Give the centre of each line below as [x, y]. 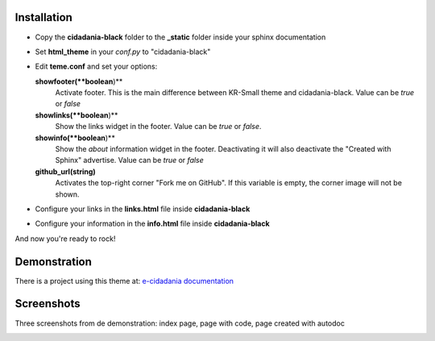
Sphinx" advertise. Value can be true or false [130, 160]
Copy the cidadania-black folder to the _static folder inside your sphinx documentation [180, 37]
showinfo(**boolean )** [75, 138]
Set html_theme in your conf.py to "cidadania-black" [123, 52]
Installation [43, 17]
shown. [67, 194]
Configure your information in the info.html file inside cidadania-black [152, 224]
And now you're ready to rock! [65, 239]
